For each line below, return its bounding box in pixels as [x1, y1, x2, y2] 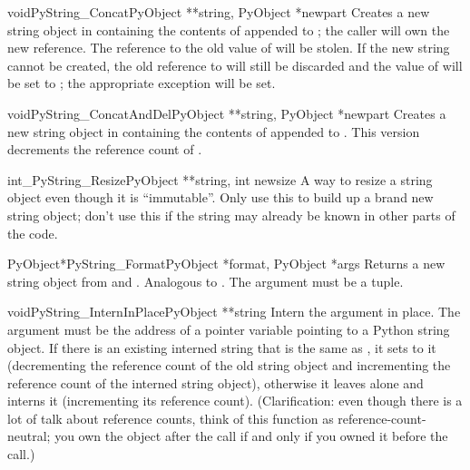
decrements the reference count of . [7, 140, 202, 159]
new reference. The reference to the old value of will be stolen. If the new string [7, 38, 450, 57]
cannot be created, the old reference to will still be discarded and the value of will [7, 55, 463, 74]
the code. [7, 223, 58, 242]
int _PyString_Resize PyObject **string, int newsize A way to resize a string [7, 170, 433, 189]
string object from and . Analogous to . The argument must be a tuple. [7, 271, 404, 290]
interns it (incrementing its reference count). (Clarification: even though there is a [7, 391, 463, 410]
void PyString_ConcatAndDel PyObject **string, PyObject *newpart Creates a [7, 103, 446, 122]
